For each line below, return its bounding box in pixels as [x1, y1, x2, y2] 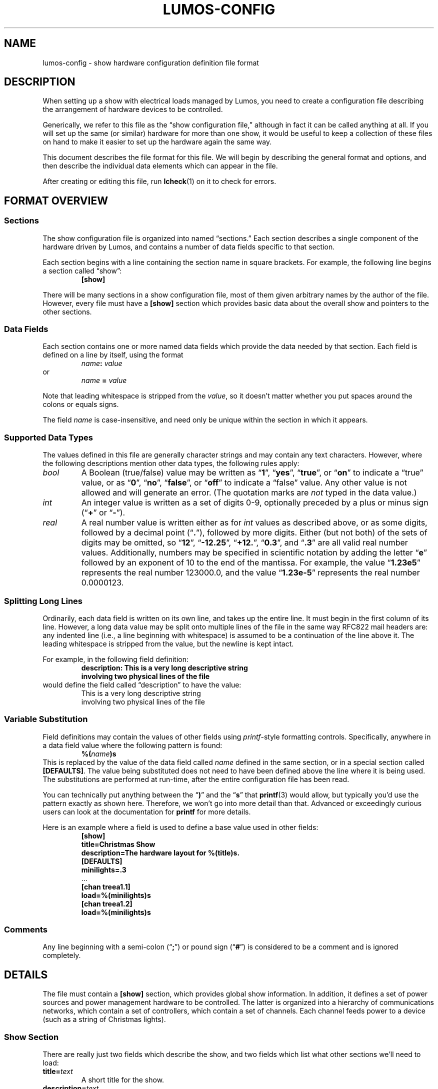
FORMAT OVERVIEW [4, 194, 108, 207]
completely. [42, 951, 81, 960]
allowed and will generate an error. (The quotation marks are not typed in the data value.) [81, 487, 417, 498]
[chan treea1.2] [81, 899, 132, 908]
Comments [4, 924, 47, 935]
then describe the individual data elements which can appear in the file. [42, 161, 278, 170]
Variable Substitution [4, 714, 88, 724]
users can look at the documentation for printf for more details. [42, 807, 251, 816]
